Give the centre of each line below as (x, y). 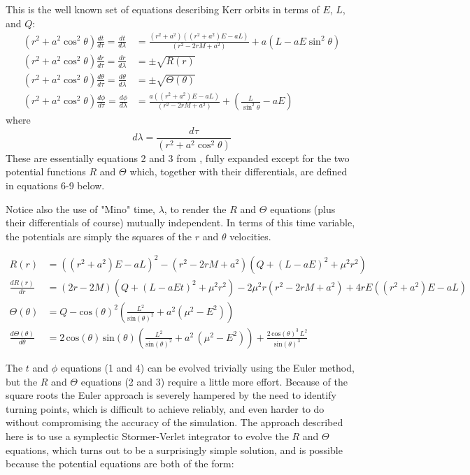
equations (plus (303, 209)
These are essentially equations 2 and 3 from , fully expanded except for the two (178, 158)
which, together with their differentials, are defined (238, 171)
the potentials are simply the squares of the (99, 236)
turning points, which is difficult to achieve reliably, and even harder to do (165, 408)
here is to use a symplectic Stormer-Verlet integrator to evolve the (147, 436)
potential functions (46, 171)
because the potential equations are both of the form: (120, 463)
